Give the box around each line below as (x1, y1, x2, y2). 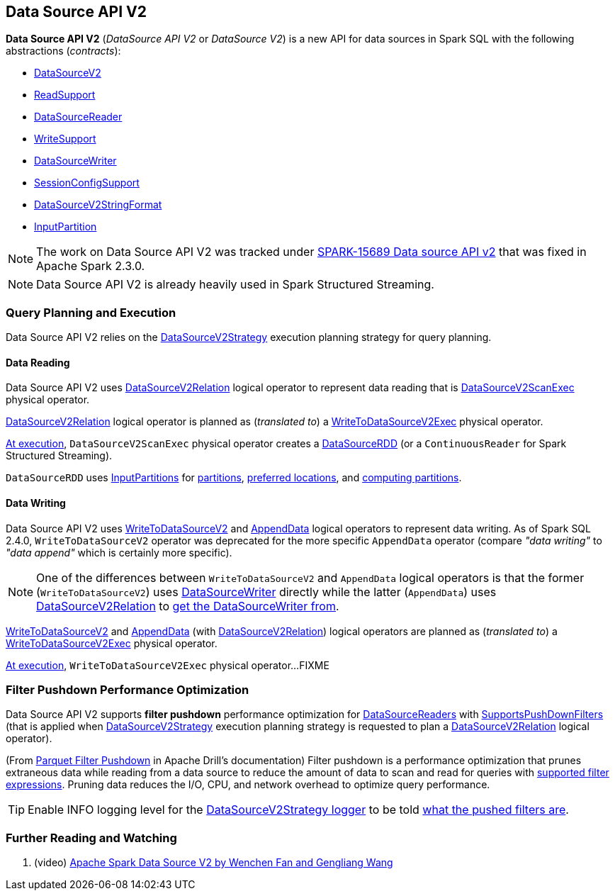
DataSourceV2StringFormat (34, 198, 162, 211)
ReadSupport (34, 89, 96, 101)
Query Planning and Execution (6, 305, 176, 320)
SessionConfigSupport (34, 177, 140, 189)
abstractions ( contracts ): (6, 45, 121, 57)
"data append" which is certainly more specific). (6, 546, 232, 559)
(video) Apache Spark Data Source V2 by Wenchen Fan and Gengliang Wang (34, 856, 393, 869)
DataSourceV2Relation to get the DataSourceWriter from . (36, 598, 339, 613)
